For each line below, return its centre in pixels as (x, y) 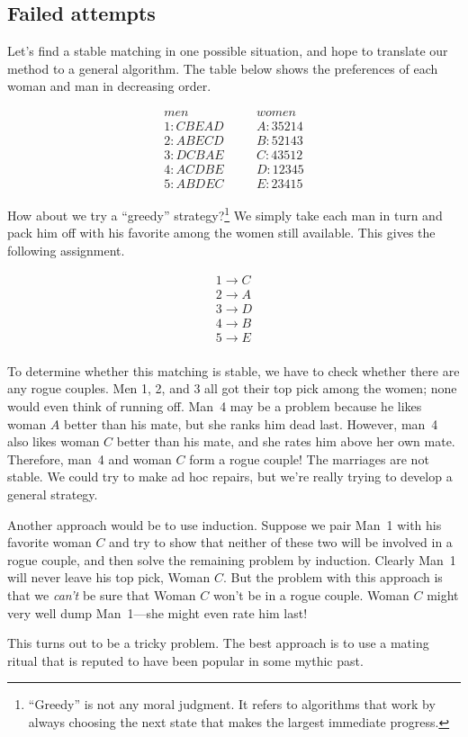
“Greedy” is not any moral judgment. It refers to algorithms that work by (232, 704)
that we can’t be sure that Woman (102, 594)
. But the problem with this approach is (333, 577)
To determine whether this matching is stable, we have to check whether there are (234, 370)
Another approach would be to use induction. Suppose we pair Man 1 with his (225, 524)
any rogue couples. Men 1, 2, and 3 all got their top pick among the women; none (232, 388)
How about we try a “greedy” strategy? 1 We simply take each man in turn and (225, 214)
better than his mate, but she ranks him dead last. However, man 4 (251, 423)
